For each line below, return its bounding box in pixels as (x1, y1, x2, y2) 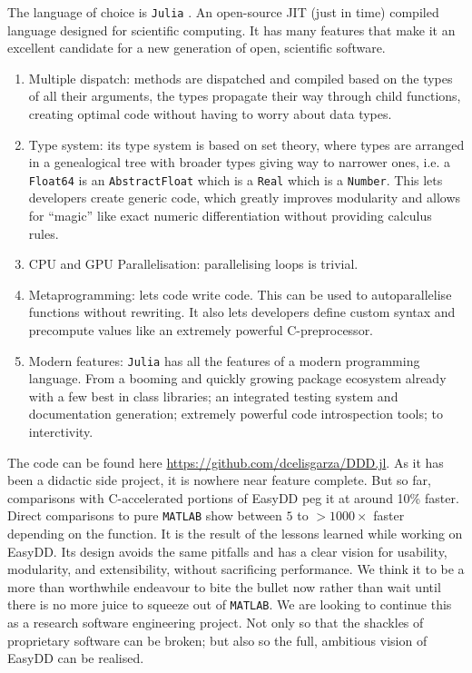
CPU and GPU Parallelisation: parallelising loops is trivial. (28, 254, 359, 273)
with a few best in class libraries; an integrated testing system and (28, 386, 398, 405)
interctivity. (28, 422, 93, 441)
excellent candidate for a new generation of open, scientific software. (7, 38, 386, 57)
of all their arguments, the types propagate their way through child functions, (28, 86, 461, 105)
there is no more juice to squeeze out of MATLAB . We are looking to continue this (7, 595, 452, 614)
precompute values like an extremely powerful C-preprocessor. (28, 321, 374, 340)
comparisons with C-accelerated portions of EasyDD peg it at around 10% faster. (7, 488, 459, 507)
